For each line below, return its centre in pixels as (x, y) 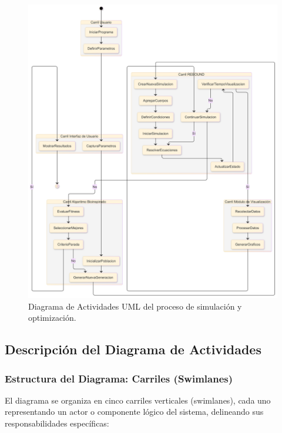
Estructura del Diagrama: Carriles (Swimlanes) (119, 378)
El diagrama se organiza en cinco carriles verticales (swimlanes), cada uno (138, 400)
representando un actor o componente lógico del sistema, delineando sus (134, 412)
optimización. (52, 318)
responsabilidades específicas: (57, 423)
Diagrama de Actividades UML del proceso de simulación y (135, 306)
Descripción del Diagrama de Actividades (133, 349)
